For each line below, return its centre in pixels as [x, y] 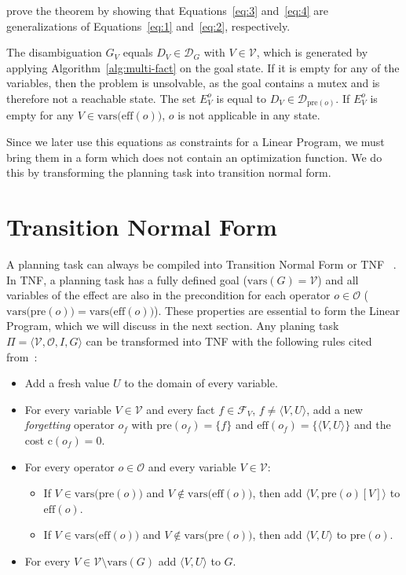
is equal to [241, 98]
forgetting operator [69, 425]
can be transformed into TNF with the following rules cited [229, 341]
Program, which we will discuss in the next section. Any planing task [173, 326]
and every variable [192, 466]
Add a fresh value [67, 383]
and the [372, 425]
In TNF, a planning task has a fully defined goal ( [127, 279]
